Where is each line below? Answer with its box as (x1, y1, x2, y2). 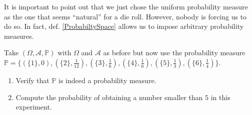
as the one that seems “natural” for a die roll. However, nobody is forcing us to (4, 11, 247, 21)
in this (210, 92, 230, 102)
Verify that (15, 75, 49, 85)
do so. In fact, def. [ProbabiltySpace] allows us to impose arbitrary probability (4, 21, 244, 31)
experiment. (15, 102, 52, 112)
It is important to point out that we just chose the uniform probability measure (4, 1, 248, 11)
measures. (4, 30, 34, 41)
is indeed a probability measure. (58, 75, 156, 85)
